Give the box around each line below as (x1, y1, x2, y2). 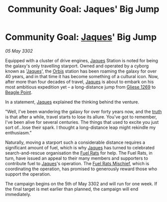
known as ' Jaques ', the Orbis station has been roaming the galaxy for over (5, 68, 157, 74)
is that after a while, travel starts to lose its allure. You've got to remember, (5, 113, 158, 120)
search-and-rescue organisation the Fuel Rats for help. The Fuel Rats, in (5, 150, 153, 156)
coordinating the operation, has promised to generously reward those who (5, 166, 158, 172)
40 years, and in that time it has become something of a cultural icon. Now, (5, 73, 159, 79)
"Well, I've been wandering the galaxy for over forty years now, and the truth (5, 108, 162, 114)
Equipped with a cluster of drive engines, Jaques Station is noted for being (5, 57, 158, 63)
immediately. (5, 191, 31, 197)
